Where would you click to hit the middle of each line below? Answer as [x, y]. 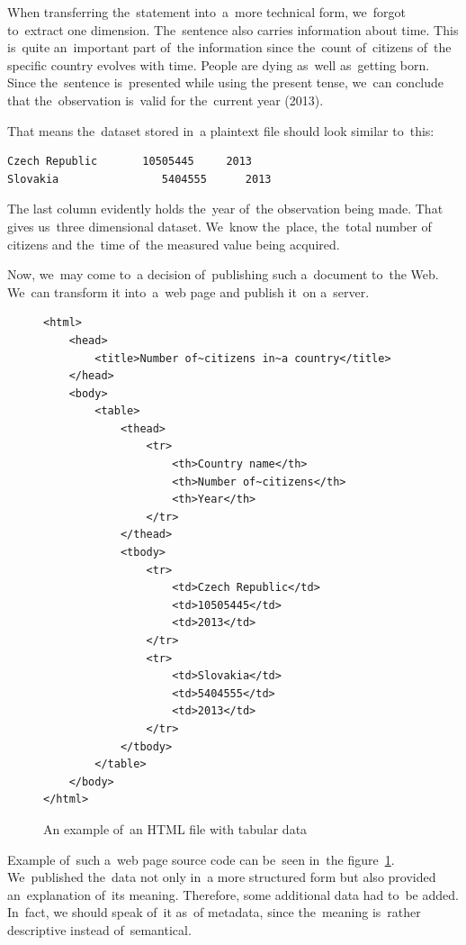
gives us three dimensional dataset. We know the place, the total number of [220, 226]
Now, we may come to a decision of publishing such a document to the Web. [223, 274]
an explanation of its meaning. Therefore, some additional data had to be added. [233, 894]
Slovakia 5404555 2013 [139, 179]
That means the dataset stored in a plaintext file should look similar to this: [221, 130]
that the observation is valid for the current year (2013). [166, 100]
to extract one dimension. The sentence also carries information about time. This [233, 29]
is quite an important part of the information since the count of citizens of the [229, 47]
